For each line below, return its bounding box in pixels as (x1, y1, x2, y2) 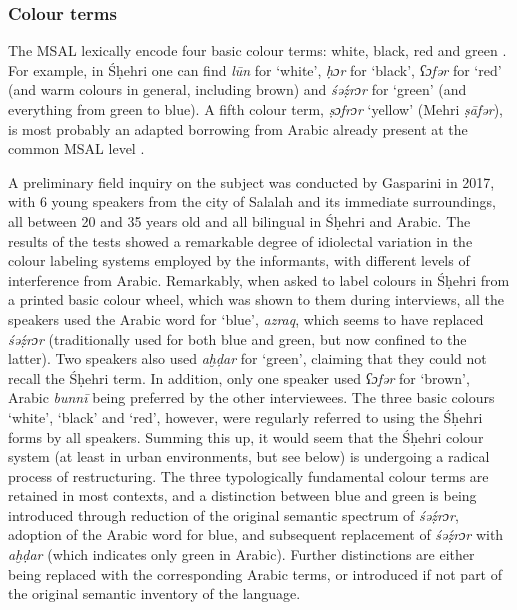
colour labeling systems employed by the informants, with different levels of (8, 250, 470, 271)
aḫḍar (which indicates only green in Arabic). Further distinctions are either (8, 544, 475, 565)
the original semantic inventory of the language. (8, 583, 301, 604)
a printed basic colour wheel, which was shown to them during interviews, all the (8, 289, 504, 310)
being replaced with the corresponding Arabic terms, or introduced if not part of (8, 563, 503, 584)
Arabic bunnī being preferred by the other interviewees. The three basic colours (8, 387, 495, 408)
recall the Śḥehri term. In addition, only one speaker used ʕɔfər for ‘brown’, (8, 367, 470, 388)
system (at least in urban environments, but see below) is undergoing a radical (8, 446, 490, 467)
